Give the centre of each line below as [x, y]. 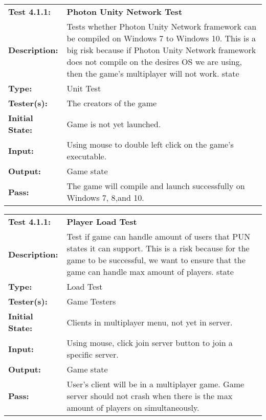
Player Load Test [102, 221]
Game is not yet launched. [114, 124]
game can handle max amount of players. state [150, 272]
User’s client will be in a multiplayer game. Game [156, 384]
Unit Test [84, 88]
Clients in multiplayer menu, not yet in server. [150, 322]
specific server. [93, 354]
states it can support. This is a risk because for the [158, 248]
